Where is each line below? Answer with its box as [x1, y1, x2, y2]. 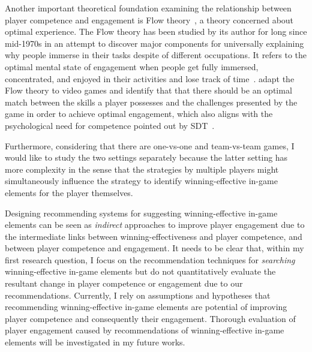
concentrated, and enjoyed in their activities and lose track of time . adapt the [5, 72, 295, 85]
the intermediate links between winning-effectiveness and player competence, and [5, 230, 302, 242]
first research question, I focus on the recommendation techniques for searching [5, 253, 295, 266]
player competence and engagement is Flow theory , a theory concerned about [5, 13, 294, 26]
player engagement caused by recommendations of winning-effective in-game [5, 324, 284, 336]
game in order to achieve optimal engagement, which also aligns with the [5, 107, 273, 120]
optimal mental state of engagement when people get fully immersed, [5, 60, 259, 73]
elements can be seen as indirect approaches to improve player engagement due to [5, 218, 305, 231]
